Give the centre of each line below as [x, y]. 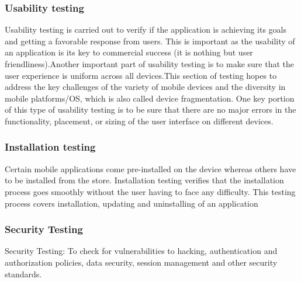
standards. [23, 274]
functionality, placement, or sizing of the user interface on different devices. [139, 121]
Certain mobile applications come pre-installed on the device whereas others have [150, 168]
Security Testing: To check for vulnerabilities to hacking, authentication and [141, 251]
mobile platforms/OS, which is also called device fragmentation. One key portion [150, 98]
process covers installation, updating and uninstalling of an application [132, 203]
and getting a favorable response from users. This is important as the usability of [150, 41]
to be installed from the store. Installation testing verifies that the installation [144, 180]
